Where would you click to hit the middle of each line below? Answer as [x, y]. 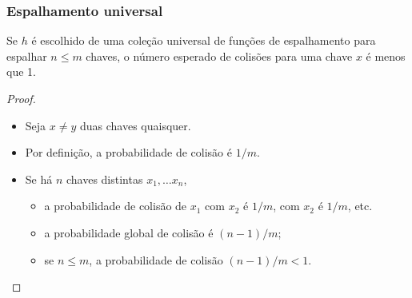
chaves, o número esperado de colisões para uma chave [219, 56]
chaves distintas [104, 179]
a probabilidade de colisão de [116, 206]
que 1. [21, 72]
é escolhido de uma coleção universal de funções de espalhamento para [204, 40]
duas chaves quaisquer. [135, 125]
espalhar [27, 56]
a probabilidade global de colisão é [129, 232]
